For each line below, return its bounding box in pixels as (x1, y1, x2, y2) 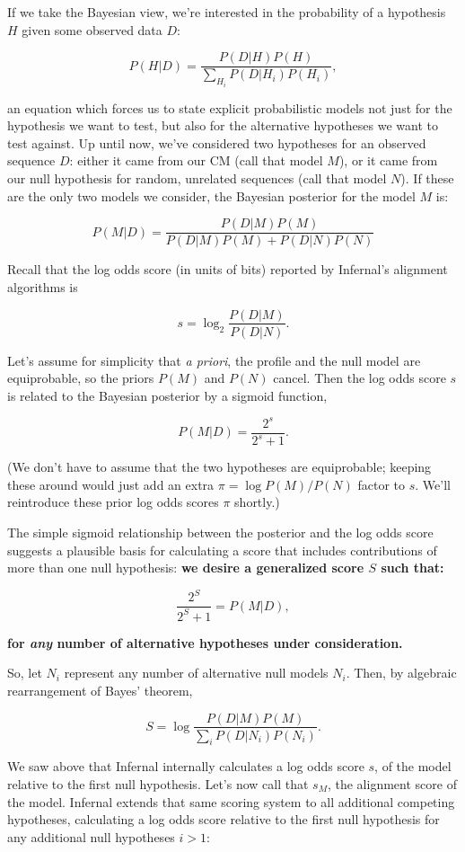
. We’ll (415, 475, 451, 493)
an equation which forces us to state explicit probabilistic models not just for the (7, 98, 452, 117)
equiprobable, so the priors (7, 368, 154, 387)
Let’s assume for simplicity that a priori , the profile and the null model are (7, 351, 421, 369)
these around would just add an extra (7, 475, 215, 493)
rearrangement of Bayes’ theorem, (7, 680, 193, 699)
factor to (357, 475, 406, 493)
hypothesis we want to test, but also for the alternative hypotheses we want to (7, 116, 438, 135)
